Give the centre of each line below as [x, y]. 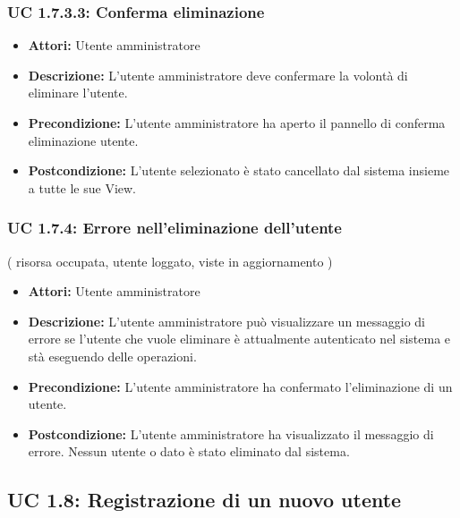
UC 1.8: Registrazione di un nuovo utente [204, 500]
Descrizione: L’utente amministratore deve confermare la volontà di [218, 75]
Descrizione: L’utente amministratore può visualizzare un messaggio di [226, 321]
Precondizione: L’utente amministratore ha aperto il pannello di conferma [237, 123]
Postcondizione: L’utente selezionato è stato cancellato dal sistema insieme [239, 170]
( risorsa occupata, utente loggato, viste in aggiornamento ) [170, 261]
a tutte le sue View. [82, 187]
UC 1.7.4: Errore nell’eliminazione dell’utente [175, 228]
